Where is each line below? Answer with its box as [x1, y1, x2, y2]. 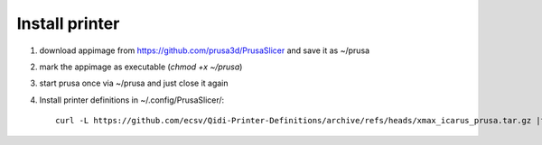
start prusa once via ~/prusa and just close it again [39, 77, 229, 89]
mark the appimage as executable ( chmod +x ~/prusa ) [39, 61, 243, 72]
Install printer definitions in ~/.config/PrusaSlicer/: [39, 95, 225, 105]
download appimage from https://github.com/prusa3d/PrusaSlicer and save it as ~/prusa [39, 45, 370, 56]
